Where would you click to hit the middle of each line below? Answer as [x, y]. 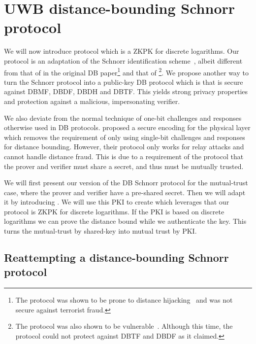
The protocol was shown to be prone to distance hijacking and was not [124, 300]
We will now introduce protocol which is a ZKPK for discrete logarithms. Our [122, 51]
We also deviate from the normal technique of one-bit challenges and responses [123, 118]
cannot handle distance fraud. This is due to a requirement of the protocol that [124, 156]
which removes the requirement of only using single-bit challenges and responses [125, 137]
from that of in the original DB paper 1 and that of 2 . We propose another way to [126, 71]
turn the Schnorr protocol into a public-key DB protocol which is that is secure [124, 82]
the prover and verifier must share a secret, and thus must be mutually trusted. [124, 166]
